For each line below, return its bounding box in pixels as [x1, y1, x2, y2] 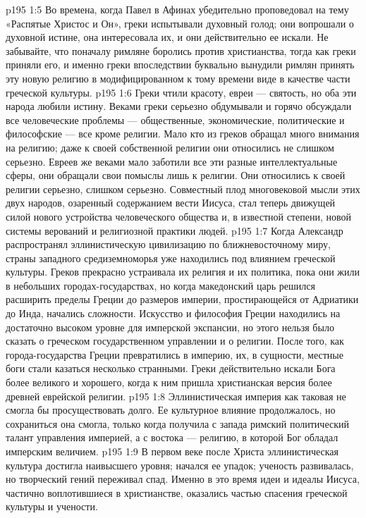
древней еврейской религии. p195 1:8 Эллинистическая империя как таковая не [6, 388, 346, 403]
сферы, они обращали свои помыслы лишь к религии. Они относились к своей [6, 168, 346, 183]
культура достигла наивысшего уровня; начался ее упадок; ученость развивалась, [6, 457, 354, 472]
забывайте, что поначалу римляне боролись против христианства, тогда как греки [6, 43, 356, 58]
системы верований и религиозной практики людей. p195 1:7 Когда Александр [6, 223, 343, 238]
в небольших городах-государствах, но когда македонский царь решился [6, 278, 315, 292]
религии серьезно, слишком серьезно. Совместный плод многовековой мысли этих [6, 181, 360, 196]
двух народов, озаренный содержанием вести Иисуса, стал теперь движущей [6, 195, 336, 210]
